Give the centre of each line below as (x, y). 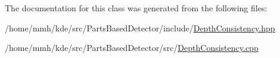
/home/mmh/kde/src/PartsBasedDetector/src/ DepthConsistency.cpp (132, 48)
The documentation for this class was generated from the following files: (136, 8)
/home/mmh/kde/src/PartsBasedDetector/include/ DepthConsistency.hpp (140, 28)
